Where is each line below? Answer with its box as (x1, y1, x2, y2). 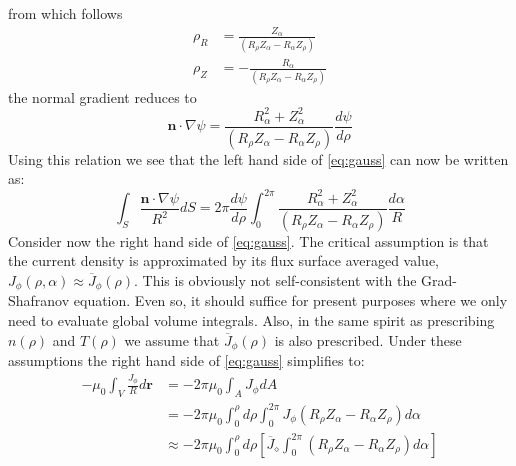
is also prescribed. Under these (274, 329, 462, 350)
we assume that (124, 329, 220, 350)
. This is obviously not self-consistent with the (134, 270, 417, 291)
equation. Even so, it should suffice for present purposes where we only (73, 290, 508, 311)
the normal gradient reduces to (8, 86, 197, 107)
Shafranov (8, 290, 70, 311)
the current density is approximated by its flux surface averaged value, (8, 250, 440, 271)
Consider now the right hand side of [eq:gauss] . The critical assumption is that (8, 230, 489, 251)
